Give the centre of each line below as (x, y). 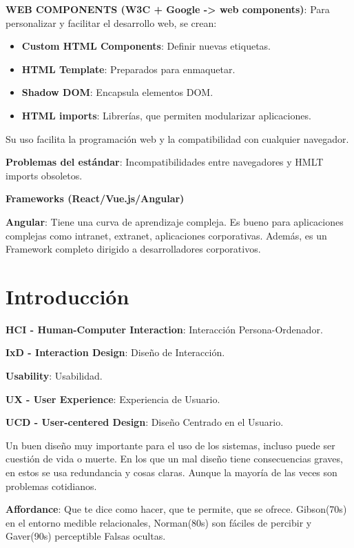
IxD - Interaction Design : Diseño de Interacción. (115, 352)
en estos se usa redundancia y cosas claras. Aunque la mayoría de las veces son (171, 472)
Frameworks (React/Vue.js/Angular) (95, 198)
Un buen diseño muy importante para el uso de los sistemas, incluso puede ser (170, 445)
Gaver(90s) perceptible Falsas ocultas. (86, 536)
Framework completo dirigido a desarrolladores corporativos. (133, 249)
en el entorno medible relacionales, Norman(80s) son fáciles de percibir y (159, 522)
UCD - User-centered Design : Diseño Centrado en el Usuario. (145, 422)
